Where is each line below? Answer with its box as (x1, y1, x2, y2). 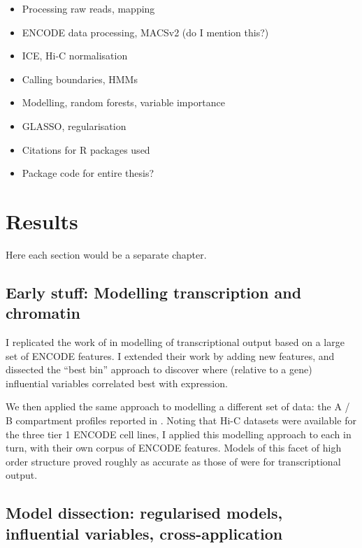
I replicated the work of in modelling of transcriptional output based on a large (6, 335, 345, 349)
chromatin (6, 302, 80, 324)
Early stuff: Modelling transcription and (6, 281, 302, 303)
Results (6, 206, 78, 235)
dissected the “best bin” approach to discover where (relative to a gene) (6, 362, 312, 377)
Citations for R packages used (22, 142, 150, 157)
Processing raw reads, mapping (22, 1, 155, 15)
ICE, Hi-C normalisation (22, 48, 128, 63)
